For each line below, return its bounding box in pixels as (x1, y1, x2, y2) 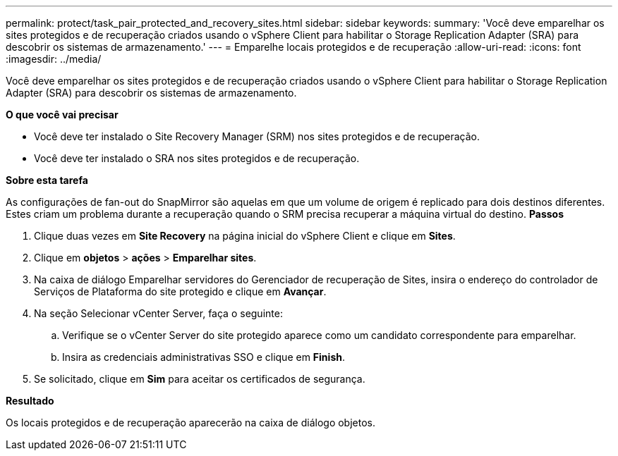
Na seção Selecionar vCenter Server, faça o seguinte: (34, 307, 283, 319)
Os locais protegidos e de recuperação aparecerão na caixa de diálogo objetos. (6, 417, 375, 429)
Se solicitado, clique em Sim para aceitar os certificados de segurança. (34, 373, 365, 385)
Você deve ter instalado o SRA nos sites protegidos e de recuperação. (34, 152, 360, 164)
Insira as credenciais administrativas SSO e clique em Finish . (62, 351, 345, 363)
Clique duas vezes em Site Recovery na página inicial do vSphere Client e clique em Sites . (34, 230, 456, 242)
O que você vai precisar (6, 109, 119, 121)
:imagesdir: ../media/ (6, 53, 102, 65)
